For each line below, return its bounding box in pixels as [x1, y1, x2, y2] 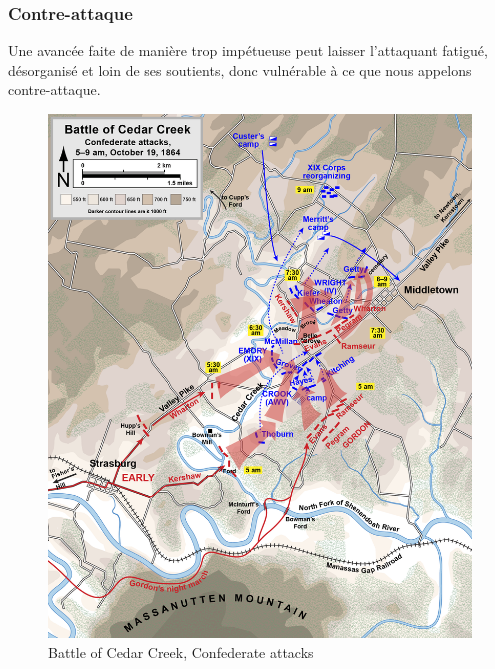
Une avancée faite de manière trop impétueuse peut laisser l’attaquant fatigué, [8, 40, 488, 61]
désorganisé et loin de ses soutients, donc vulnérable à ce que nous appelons [8, 59, 472, 80]
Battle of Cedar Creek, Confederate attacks [48, 641, 314, 662]
